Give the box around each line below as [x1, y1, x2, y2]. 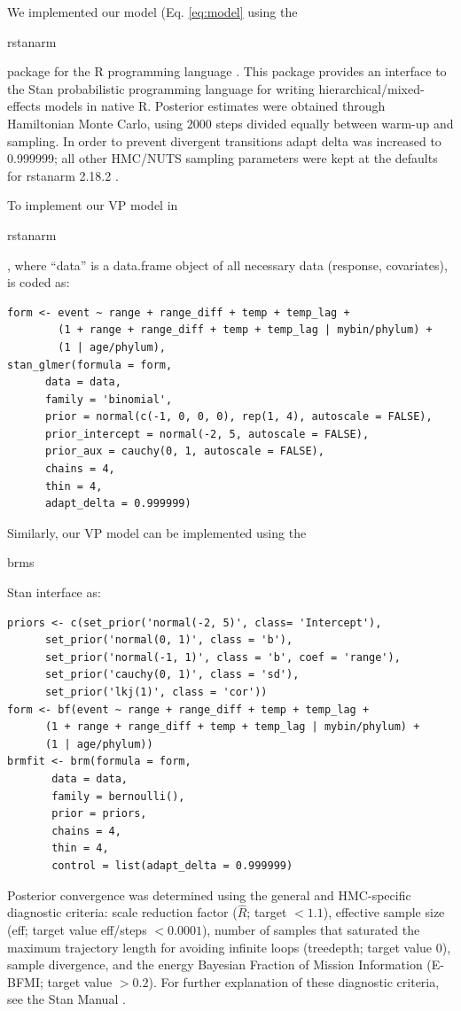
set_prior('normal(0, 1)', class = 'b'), [44, 634, 293, 647]
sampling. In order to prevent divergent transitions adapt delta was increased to [7, 131, 441, 150]
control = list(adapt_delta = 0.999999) [51, 859, 293, 872]
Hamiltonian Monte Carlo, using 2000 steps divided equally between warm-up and [7, 113, 454, 132]
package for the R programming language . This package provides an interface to [7, 62, 447, 81]
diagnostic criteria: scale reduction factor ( [7, 903, 238, 922]
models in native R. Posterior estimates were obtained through [44, 97, 386, 115]
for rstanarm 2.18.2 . [7, 166, 119, 184]
